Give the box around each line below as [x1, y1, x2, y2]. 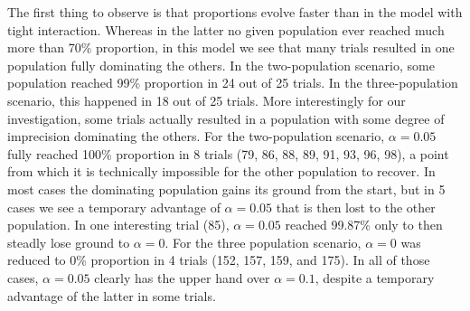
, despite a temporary [315, 268, 435, 287]
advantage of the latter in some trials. [7, 286, 216, 305]
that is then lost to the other [276, 197, 436, 216]
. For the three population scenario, [164, 232, 362, 251]
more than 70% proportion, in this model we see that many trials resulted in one [7, 38, 455, 57]
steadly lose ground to [7, 232, 130, 251]
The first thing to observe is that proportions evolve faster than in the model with [7, 3, 463, 21]
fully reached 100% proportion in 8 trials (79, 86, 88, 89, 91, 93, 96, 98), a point [7, 144, 449, 163]
